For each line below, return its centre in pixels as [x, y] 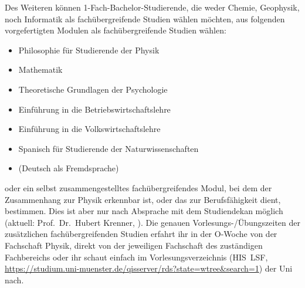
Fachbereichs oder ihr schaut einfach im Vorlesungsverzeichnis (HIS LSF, [136, 257]
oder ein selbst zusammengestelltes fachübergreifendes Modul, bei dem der [138, 187]
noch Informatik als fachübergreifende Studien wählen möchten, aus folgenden [145, 18]
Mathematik [40, 70]
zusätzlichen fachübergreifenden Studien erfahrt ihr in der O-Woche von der [141, 234]
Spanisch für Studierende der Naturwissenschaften [109, 148]
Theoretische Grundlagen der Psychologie [93, 89]
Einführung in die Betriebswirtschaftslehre [94, 109]
